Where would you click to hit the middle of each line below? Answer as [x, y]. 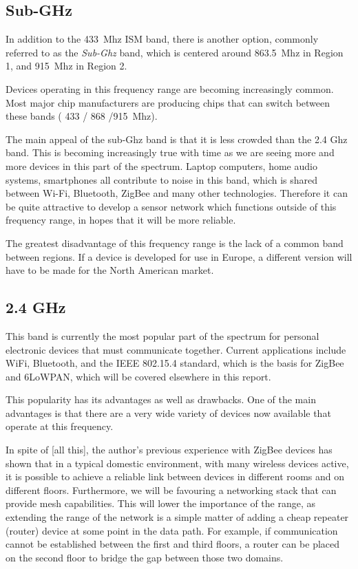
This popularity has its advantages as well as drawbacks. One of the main [161, 399]
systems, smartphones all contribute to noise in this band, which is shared [162, 179]
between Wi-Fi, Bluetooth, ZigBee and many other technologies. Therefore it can [177, 193]
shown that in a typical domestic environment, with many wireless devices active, [177, 463]
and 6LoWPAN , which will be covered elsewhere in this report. [138, 376]
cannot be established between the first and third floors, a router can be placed [173, 544]
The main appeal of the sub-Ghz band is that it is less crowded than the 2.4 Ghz [177, 139]
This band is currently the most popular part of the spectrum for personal [162, 335]
